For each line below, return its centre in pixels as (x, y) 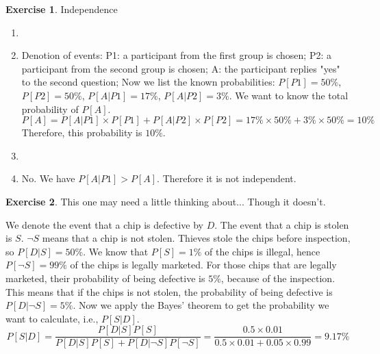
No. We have (48, 178)
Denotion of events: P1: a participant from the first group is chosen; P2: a (176, 55)
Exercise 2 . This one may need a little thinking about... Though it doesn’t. (166, 201)
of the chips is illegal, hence (263, 251)
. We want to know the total (289, 95)
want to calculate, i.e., (52, 318)
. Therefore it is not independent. (227, 178)
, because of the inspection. (278, 278)
